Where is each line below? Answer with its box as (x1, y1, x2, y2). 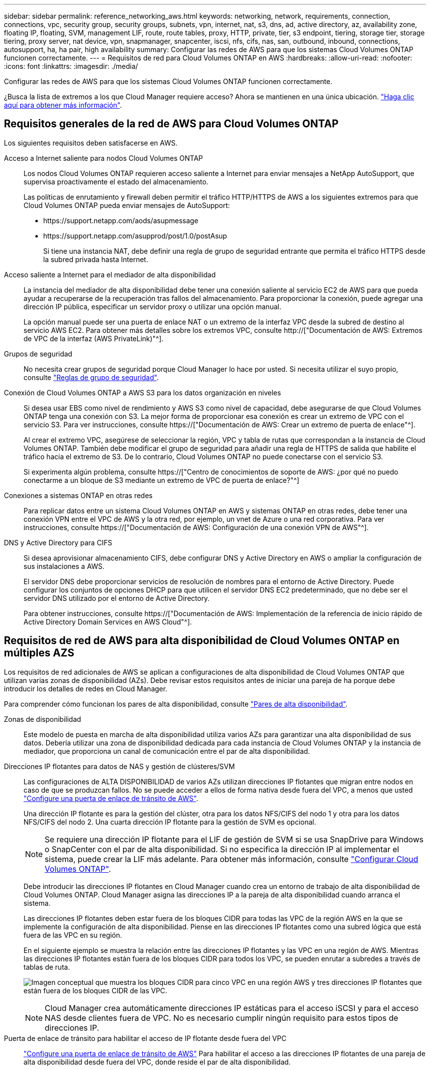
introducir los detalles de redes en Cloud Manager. (4, 684, 167, 693)
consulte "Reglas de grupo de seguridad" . (24, 373, 159, 382)
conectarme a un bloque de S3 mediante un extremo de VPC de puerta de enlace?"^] (24, 476, 299, 484)
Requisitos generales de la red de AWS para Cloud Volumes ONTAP (4, 118, 339, 130)
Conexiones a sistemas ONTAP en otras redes (4, 491, 153, 500)
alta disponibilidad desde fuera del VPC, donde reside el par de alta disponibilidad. (24, 1057, 291, 1066)
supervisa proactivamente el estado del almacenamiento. (24, 177, 209, 186)
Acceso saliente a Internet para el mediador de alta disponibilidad (4, 270, 216, 279)
